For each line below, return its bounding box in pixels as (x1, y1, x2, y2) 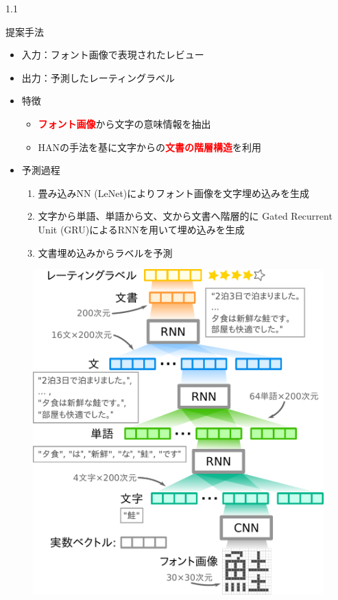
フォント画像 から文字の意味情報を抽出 (38, 116, 211, 130)
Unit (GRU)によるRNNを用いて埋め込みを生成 (38, 222, 245, 236)
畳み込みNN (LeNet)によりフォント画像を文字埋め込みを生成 (38, 185, 309, 200)
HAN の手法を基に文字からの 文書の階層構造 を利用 (38, 139, 262, 154)
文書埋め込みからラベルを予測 (38, 245, 173, 259)
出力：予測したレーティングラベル (21, 70, 175, 84)
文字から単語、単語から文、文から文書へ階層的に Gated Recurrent (38, 209, 333, 223)
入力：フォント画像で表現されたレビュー (21, 47, 204, 62)
